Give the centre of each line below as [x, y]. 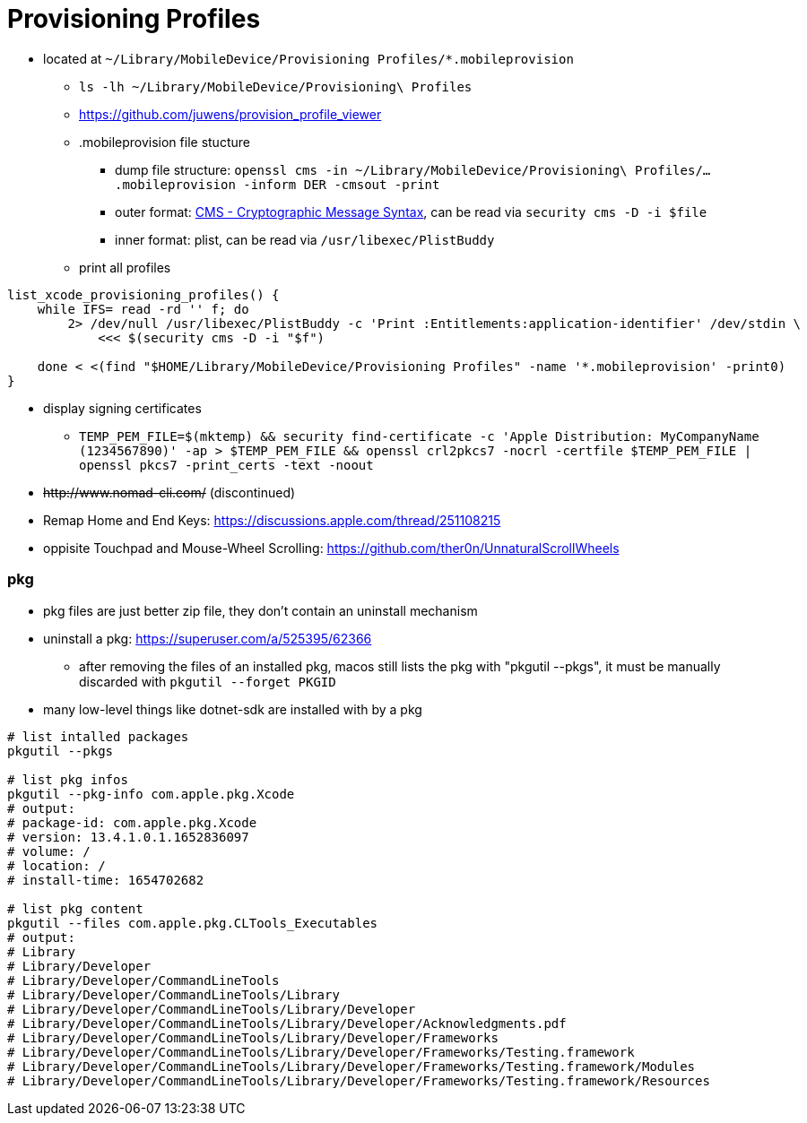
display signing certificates [122, 408]
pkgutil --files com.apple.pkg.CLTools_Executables [193, 923]
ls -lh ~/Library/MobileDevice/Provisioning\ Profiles [276, 86]
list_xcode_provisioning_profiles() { [143, 294]
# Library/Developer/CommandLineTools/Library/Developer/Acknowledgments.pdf [287, 1023]
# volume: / [49, 851]
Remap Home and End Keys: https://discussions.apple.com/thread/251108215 [272, 520]
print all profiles [125, 267]
